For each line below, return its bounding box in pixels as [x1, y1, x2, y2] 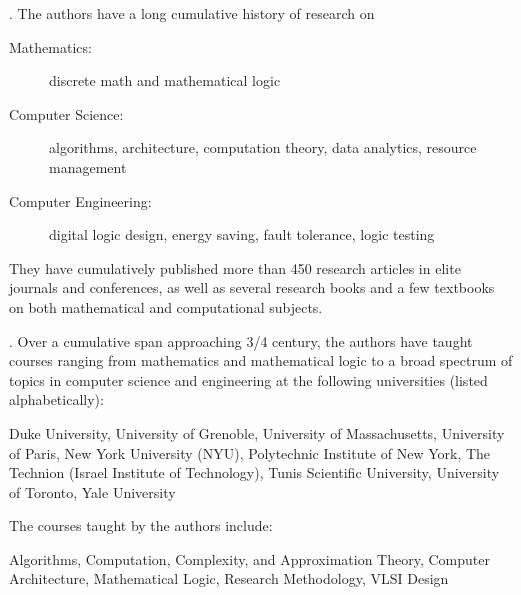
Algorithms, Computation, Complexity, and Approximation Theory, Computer [9, 548, 490, 569]
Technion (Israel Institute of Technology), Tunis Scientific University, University [9, 462, 500, 483]
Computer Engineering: [9, 190, 152, 211]
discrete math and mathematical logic [49, 70, 281, 91]
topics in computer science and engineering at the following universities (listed [9, 369, 488, 390]
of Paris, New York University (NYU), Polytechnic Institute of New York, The [9, 442, 491, 463]
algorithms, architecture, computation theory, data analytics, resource [49, 137, 477, 158]
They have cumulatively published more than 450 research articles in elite [9, 257, 461, 278]
